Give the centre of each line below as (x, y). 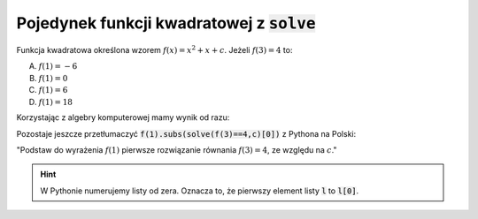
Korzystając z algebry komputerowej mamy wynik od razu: (123, 117)
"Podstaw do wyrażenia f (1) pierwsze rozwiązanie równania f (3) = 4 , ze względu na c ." (177, 150)
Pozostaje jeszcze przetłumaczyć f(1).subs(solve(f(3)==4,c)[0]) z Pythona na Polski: (186, 133)
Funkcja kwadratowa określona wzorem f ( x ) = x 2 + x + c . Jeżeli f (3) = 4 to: (154, 49)
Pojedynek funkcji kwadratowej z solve (166, 23)
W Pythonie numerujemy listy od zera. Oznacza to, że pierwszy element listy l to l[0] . (200, 191)
